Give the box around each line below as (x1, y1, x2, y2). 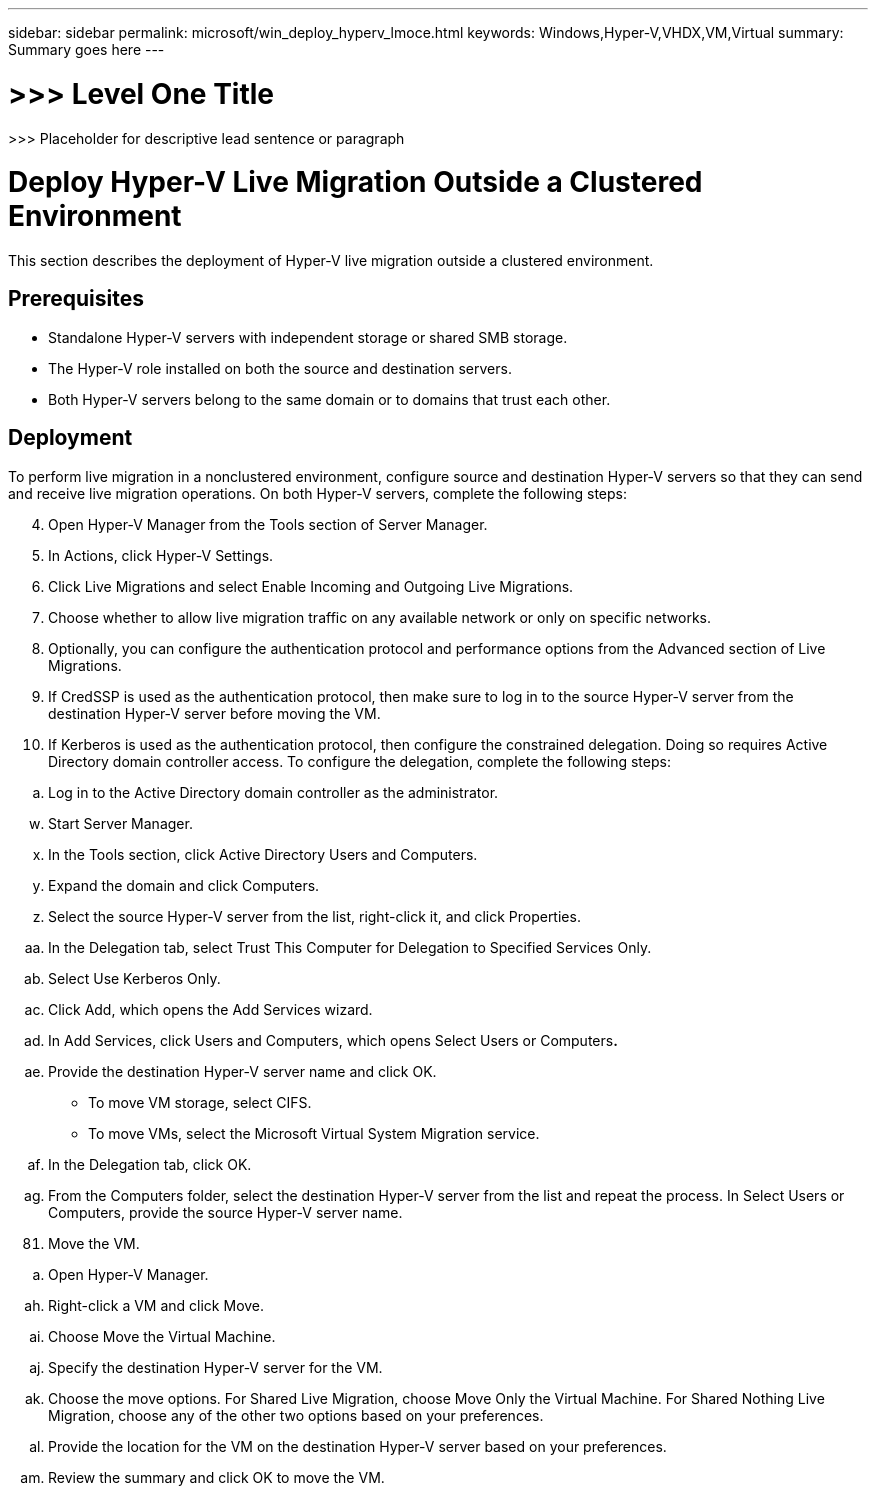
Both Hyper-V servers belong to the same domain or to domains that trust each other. (48, 390, 611, 408)
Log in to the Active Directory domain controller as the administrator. (48, 783, 499, 801)
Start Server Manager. (48, 814, 193, 832)
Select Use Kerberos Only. (48, 969, 221, 987)
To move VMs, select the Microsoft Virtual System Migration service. (88, 1124, 540, 1142)
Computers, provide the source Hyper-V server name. (48, 1203, 403, 1221)
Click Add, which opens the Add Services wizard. (48, 1000, 373, 1018)
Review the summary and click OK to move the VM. (48, 1468, 385, 1486)
